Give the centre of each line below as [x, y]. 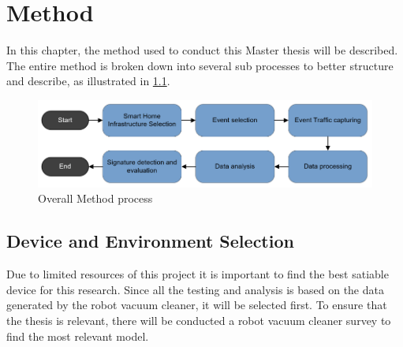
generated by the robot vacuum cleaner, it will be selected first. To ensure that [197, 305]
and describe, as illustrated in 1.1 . [88, 81]
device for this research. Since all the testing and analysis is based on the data [195, 289]
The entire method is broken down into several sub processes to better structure [200, 65]
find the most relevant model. [78, 336]
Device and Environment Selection [150, 241]
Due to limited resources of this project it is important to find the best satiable [198, 274]
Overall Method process [95, 198]
